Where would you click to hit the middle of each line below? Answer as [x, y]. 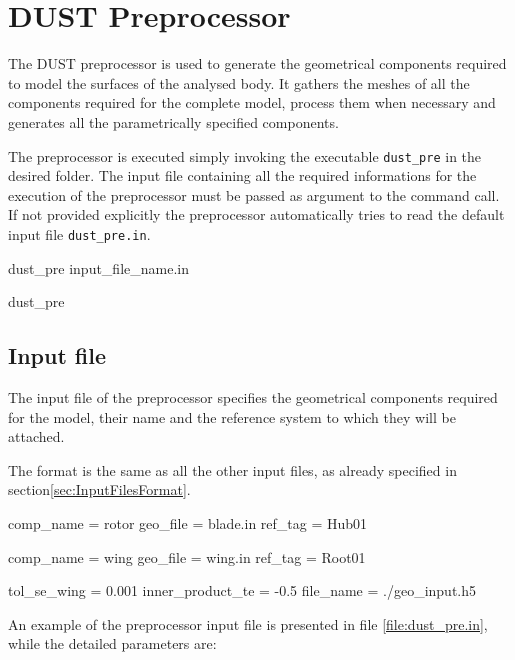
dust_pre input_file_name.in [98, 267]
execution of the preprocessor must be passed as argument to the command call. [254, 194]
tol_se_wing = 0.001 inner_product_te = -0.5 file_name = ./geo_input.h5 [242, 590]
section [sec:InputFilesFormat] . [99, 489]
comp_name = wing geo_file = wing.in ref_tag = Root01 [187, 556]
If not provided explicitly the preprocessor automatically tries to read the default [256, 214]
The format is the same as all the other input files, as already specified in [232, 469]
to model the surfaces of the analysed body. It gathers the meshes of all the [239, 82]
